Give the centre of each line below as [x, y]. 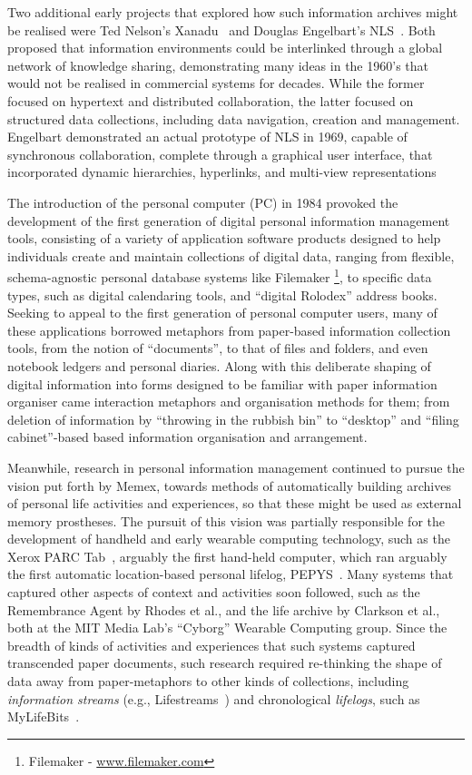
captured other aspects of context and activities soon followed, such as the [214, 592]
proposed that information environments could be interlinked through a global [225, 48]
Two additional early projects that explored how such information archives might [233, 12]
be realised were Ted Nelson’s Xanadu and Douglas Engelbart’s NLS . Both [221, 29]
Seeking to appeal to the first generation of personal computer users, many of [222, 313]
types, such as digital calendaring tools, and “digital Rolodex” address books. [222, 294]
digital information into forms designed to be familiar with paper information [222, 383]
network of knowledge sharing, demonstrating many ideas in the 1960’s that [218, 65]
